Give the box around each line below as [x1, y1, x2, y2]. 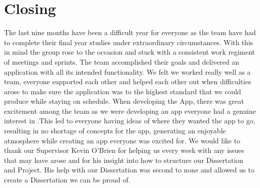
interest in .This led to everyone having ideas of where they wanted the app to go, [4, 115, 255, 126]
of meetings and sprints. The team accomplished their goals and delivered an [4, 56, 239, 67]
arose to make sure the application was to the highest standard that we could [4, 86, 241, 96]
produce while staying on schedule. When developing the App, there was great [4, 96, 244, 106]
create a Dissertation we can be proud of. [4, 174, 130, 185]
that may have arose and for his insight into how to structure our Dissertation [4, 154, 243, 165]
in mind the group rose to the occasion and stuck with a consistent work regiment [4, 47, 255, 57]
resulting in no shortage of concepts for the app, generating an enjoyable [4, 125, 226, 136]
